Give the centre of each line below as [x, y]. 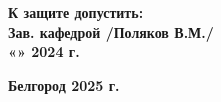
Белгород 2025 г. [64, 84]
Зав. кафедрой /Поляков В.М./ [111, 31]
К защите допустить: [76, 12]
